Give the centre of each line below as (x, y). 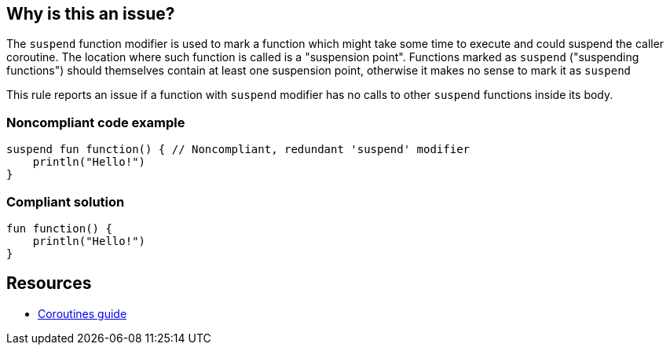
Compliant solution (66, 201)
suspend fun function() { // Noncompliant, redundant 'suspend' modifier (238, 150)
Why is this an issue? (91, 14)
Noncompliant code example (96, 122)
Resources (49, 283)
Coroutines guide (82, 313)
